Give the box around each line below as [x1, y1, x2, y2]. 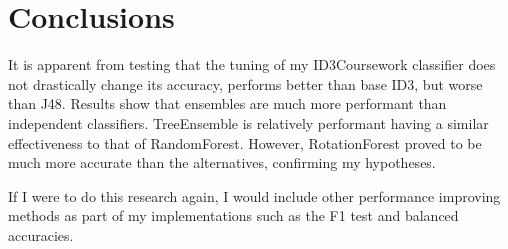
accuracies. [8, 224, 74, 245]
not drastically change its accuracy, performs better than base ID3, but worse [8, 73, 483, 94]
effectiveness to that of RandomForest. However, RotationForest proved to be [8, 132, 482, 153]
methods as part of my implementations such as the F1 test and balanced [8, 205, 459, 226]
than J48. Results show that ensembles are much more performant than [8, 93, 447, 114]
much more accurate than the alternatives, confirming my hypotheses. [8, 152, 436, 173]
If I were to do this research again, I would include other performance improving [8, 185, 501, 206]
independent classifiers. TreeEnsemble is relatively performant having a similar [8, 112, 489, 133]
